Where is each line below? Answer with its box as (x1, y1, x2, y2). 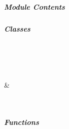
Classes (4, 23, 30, 34)
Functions (4, 116, 39, 127)
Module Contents (4, 1, 65, 12)
